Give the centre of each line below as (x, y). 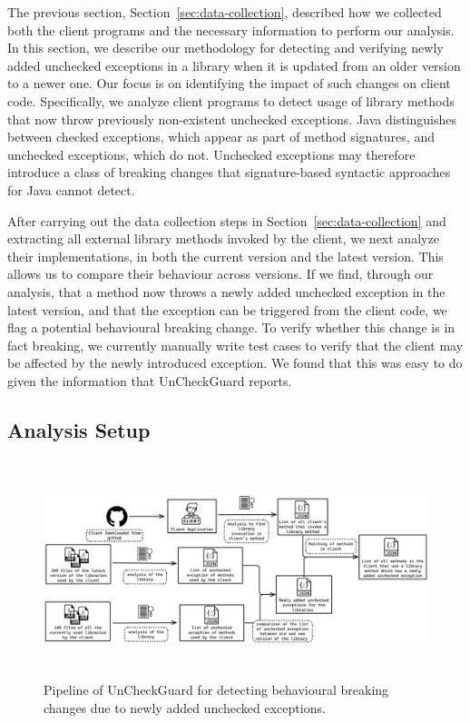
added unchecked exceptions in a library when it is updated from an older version (234, 65)
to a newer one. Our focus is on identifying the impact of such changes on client (229, 83)
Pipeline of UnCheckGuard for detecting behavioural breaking (216, 690)
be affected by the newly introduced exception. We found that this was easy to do (235, 363)
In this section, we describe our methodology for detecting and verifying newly (225, 48)
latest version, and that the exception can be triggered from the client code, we (227, 309)
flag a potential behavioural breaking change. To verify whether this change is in (231, 327)
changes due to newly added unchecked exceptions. (185, 707)
